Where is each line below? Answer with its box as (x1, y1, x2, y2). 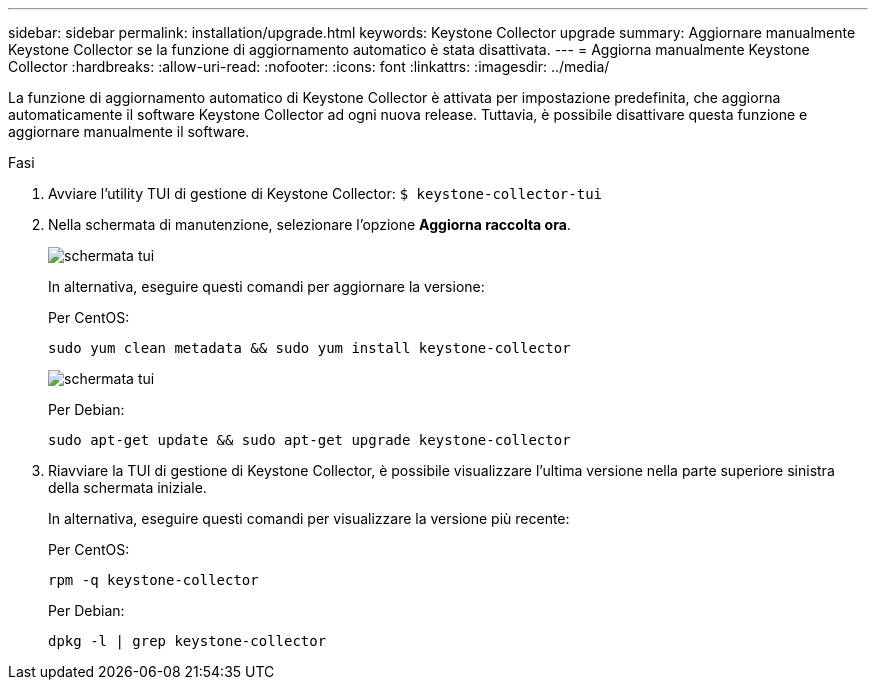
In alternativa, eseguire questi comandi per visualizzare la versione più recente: (48, 510, 570, 527)
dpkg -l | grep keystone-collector (48, 633, 327, 649)
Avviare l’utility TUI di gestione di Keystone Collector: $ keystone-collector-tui (48, 185, 602, 202)
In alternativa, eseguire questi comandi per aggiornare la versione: (48, 278, 485, 295)
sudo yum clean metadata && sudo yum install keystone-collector (48, 340, 571, 356)
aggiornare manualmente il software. (8, 123, 250, 140)
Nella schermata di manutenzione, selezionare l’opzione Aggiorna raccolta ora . (48, 216, 571, 233)
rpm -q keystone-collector (48, 572, 259, 588)
